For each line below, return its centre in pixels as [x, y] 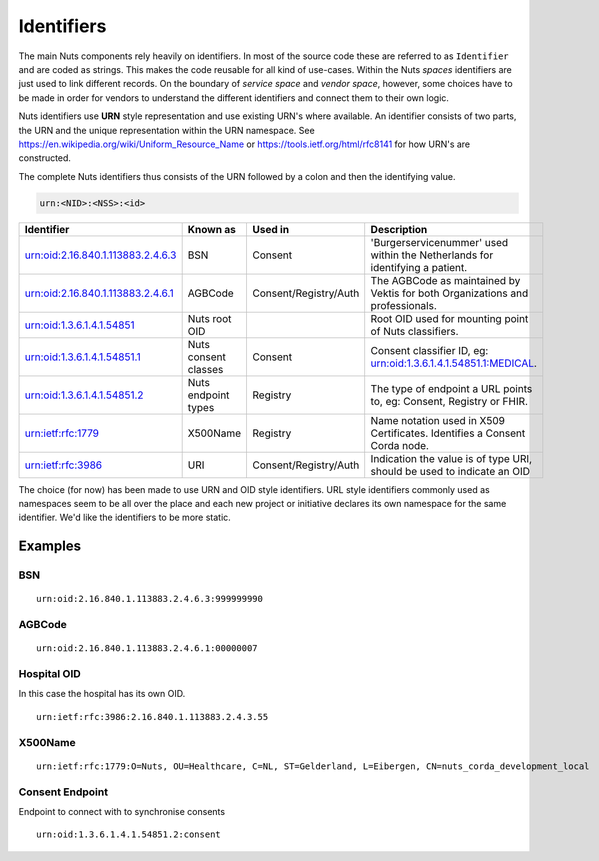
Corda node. [400, 445]
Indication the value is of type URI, [451, 458]
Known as [212, 229]
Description [399, 229]
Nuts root [209, 318]
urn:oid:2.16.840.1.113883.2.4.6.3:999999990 [150, 599]
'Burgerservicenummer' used [439, 242]
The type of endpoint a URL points [451, 388]
